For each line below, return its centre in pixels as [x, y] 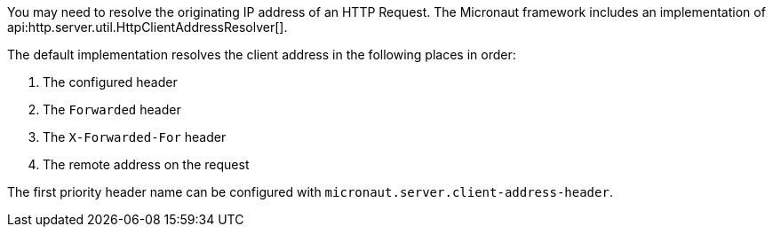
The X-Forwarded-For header [135, 137]
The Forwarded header [112, 109]
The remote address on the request [146, 164]
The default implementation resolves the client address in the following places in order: [262, 55]
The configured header [110, 82]
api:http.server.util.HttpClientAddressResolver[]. [147, 27]
